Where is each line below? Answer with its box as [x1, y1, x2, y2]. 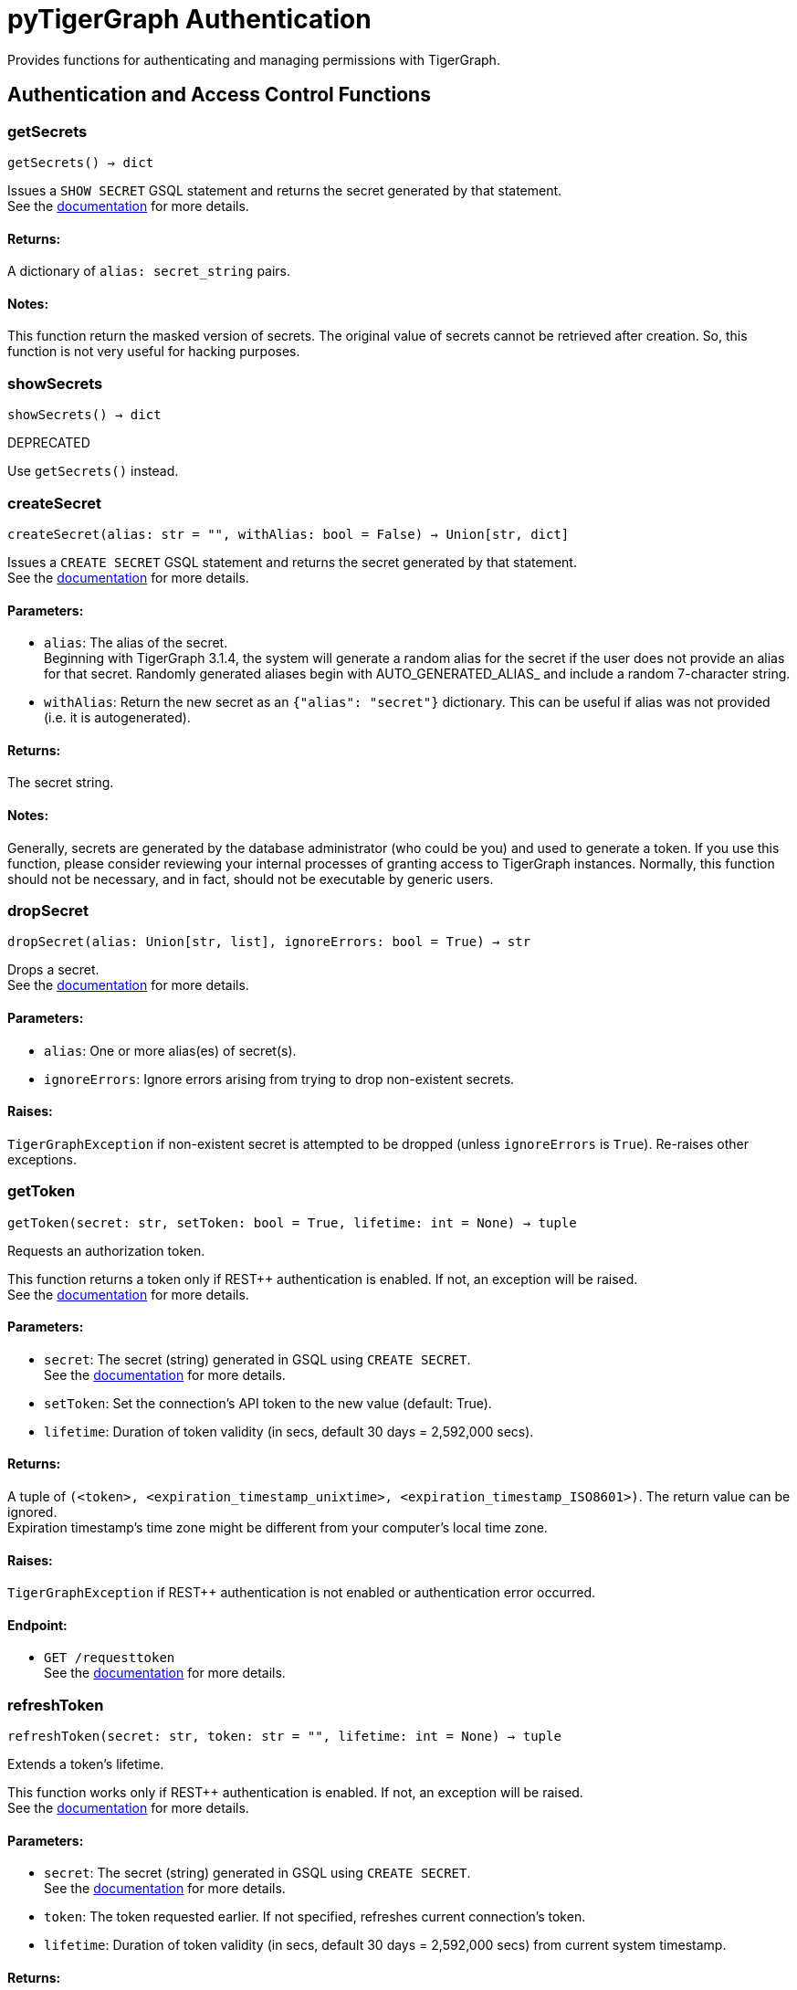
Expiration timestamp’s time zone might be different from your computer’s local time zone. [7, 1519, 548, 1535]
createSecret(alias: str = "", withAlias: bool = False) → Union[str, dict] [7, 526, 570, 542]
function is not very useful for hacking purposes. [7, 343, 300, 360]
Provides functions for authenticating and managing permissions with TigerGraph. [7, 51, 500, 68]
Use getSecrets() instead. [7, 463, 179, 479]
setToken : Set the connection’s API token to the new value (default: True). [44, 1395, 492, 1411]
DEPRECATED [7, 435, 90, 451]
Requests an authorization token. [7, 1242, 205, 1258]
